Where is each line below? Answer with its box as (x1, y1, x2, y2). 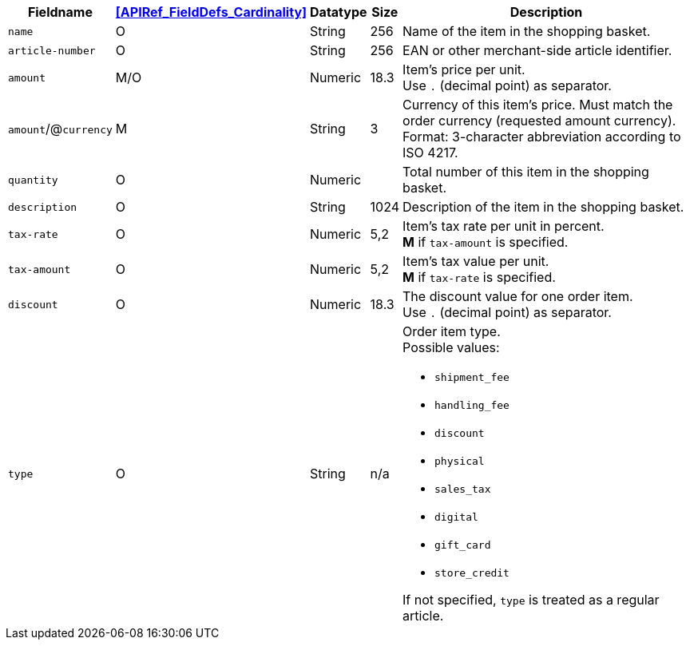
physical (434, 455, 485, 467)
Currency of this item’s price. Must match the (402, 97, 673, 113)
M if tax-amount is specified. (402, 234, 569, 250)
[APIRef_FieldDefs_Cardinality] (115, 4, 307, 20)
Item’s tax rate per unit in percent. (402, 218, 605, 234)
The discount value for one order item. (402, 288, 633, 304)
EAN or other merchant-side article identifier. (402, 42, 672, 58)
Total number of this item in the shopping (402, 164, 649, 180)
